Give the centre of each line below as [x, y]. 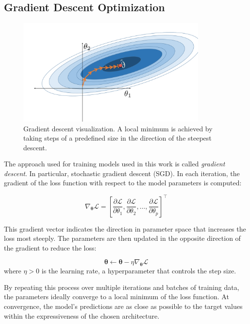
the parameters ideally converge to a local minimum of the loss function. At [117, 297]
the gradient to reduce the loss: [50, 247]
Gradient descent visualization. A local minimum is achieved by [118, 128]
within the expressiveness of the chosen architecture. [82, 315]
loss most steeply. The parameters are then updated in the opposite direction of [122, 238]
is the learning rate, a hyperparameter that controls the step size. [139, 271]
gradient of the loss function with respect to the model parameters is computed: [123, 183]
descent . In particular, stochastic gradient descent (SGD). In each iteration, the [122, 173]
